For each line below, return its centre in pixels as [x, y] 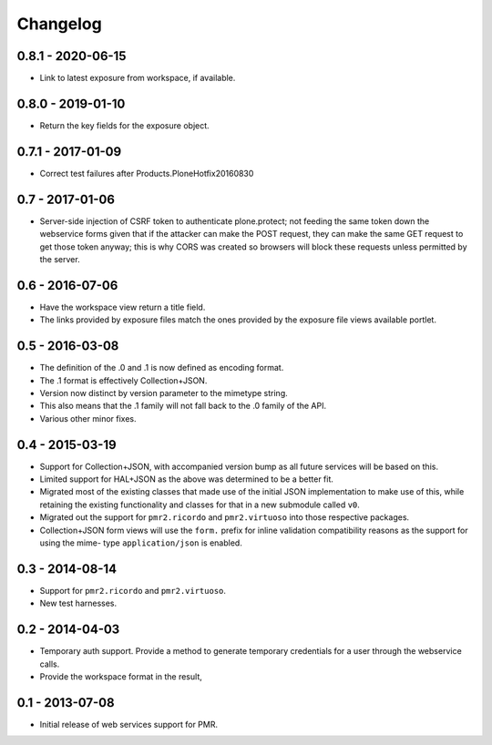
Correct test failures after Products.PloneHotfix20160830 [147, 173]
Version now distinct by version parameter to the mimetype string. [164, 393]
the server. [60, 259]
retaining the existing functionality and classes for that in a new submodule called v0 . [200, 505]
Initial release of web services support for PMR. [129, 724]
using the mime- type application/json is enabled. [141, 543]
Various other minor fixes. [88, 418]
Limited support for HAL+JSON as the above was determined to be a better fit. [187, 479]
